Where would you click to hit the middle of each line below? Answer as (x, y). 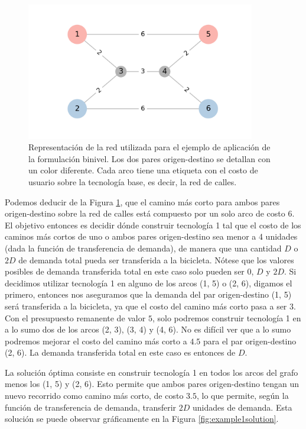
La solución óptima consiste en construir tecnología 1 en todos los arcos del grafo (152, 372)
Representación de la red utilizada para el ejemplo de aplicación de (149, 147)
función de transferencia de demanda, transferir (91, 407)
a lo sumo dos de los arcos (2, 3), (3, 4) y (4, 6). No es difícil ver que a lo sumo (148, 329)
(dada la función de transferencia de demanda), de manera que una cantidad (143, 248)
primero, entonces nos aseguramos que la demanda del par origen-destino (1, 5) (148, 294)
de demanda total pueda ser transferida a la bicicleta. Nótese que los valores (156, 259)
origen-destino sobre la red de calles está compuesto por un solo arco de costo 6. (150, 213)
